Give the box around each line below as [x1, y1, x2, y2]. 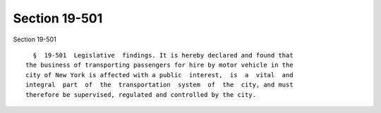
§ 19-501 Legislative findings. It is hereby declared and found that [32, 51, 294, 59]
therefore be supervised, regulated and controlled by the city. [25, 91, 257, 98]
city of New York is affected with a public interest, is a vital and [25, 71, 294, 79]
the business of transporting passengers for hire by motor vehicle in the [25, 61, 294, 69]
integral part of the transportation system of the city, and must [25, 81, 294, 89]
